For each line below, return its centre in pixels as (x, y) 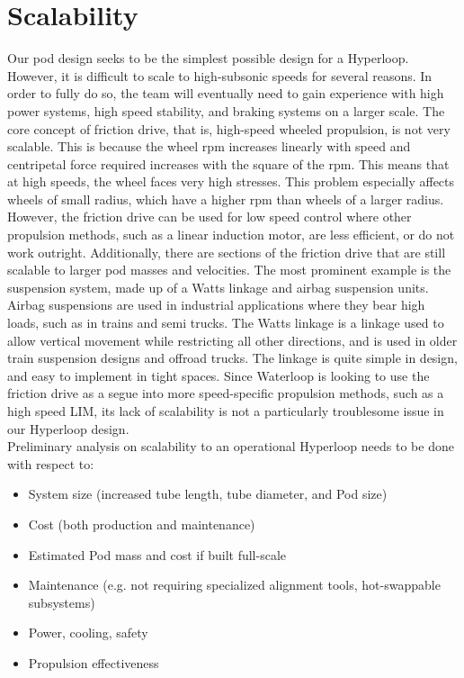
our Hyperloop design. (68, 428)
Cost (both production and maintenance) (142, 524)
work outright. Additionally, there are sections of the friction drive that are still (227, 252)
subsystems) (62, 602)
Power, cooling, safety (88, 633)
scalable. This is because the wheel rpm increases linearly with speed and (209, 146)
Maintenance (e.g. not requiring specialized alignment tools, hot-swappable (234, 585)
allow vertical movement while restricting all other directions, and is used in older (232, 340)
